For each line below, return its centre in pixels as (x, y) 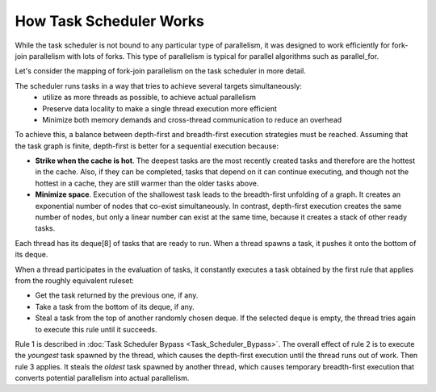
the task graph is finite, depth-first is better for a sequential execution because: (147, 146)
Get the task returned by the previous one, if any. (117, 295)
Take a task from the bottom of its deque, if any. (115, 307)
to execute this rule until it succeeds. (96, 329)
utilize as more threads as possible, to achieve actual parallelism (149, 98)
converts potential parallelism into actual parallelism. (102, 378)
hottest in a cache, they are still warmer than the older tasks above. (147, 183)
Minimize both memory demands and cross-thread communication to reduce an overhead (192, 119)
